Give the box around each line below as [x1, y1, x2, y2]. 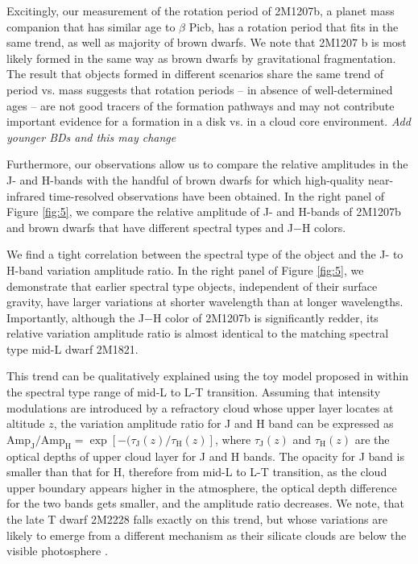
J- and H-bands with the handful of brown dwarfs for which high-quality [6, 171, 365, 188]
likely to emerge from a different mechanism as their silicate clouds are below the [6, 526, 407, 543]
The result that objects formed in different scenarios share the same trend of [6, 65, 384, 82]
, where [214, 430, 251, 447]
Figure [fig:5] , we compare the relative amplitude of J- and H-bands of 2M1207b [6, 203, 401, 220]
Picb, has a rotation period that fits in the [188, 18, 399, 35]
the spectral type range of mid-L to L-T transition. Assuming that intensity [6, 384, 381, 400]
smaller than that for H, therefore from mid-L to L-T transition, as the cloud [6, 463, 387, 480]
